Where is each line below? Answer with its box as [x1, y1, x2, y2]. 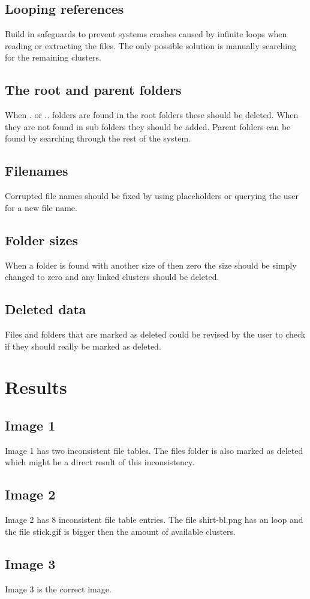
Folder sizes [5, 230, 79, 249]
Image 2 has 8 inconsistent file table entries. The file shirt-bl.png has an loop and [5, 513, 303, 526]
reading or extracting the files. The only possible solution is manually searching [5, 39, 296, 52]
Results [5, 375, 67, 399]
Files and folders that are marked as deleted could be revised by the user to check [5, 327, 306, 340]
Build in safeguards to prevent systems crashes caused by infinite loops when [5, 28, 287, 40]
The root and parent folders [5, 80, 182, 99]
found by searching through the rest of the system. [5, 132, 191, 145]
